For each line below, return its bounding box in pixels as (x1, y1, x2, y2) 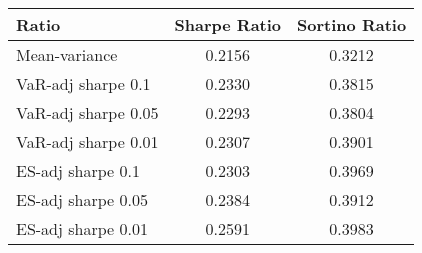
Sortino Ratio (297, 13, 407, 36)
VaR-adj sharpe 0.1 (16, 72, 151, 95)
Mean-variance (16, 43, 118, 66)
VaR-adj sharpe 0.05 (16, 101, 159, 124)
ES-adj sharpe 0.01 (16, 217, 148, 240)
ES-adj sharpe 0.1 (16, 159, 140, 182)
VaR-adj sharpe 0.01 (16, 130, 159, 153)
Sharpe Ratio (174, 13, 282, 36)
